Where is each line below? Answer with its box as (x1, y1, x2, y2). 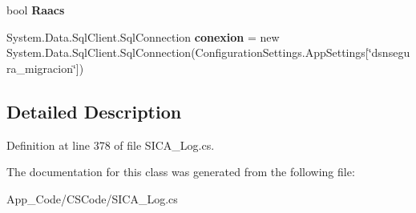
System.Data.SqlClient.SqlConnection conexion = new (6, 28, 280, 45)
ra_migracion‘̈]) (6, 59, 84, 76)
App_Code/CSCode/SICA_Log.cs (6, 190, 178, 207)
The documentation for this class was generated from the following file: (6, 163, 355, 180)
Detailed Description (6, 98, 182, 123)
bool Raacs (6, 2, 65, 18)
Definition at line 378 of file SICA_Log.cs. (6, 136, 215, 153)
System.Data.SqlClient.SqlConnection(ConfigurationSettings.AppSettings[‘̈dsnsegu (6, 44, 410, 61)
